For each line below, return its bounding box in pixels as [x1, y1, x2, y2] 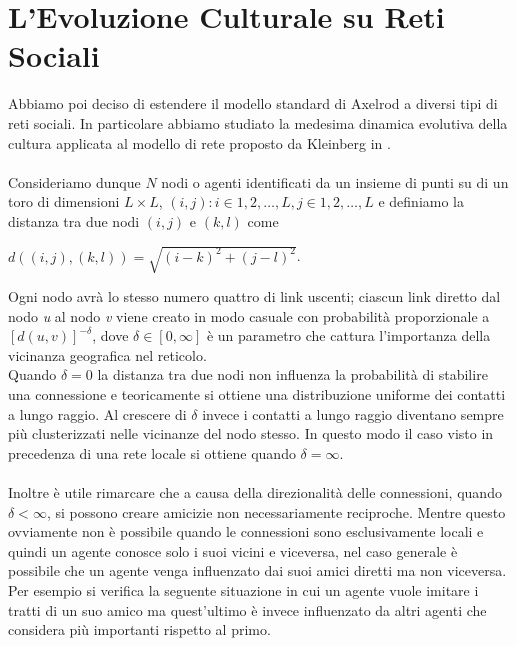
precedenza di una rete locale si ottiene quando [8, 442, 296, 463]
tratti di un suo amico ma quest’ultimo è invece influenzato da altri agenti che [8, 599, 487, 620]
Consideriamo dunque [8, 171, 141, 192]
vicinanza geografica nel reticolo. [8, 344, 207, 365]
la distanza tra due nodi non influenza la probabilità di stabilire [97, 364, 488, 385]
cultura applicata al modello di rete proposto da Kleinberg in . [8, 132, 391, 153]
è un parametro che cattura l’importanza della [206, 325, 491, 346]
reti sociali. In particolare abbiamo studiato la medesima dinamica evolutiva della [8, 112, 508, 133]
